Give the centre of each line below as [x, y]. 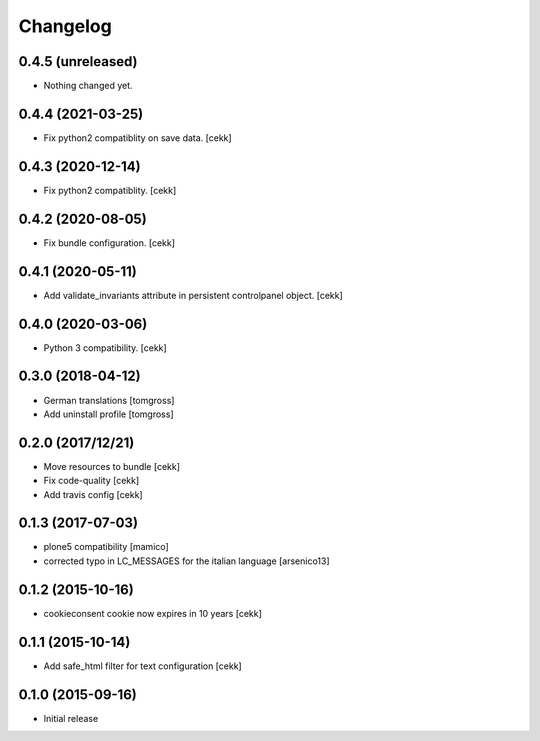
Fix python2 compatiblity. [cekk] [110, 190]
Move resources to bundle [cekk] [111, 466]
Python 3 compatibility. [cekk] [105, 347]
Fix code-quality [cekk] [91, 481]
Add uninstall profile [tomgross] [108, 414]
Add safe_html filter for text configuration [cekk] [142, 666]
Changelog [65, 26]
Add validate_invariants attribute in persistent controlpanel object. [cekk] [193, 295]
